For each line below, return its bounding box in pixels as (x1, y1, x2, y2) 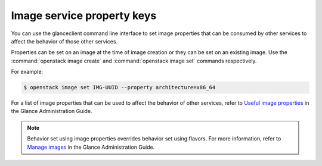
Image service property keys (11, 9, 157, 22)
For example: (11, 68, 44, 76)
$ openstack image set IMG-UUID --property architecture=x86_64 (23, 84, 216, 91)
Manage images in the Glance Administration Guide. (27, 143, 155, 151)
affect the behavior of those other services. (11, 37, 118, 45)
